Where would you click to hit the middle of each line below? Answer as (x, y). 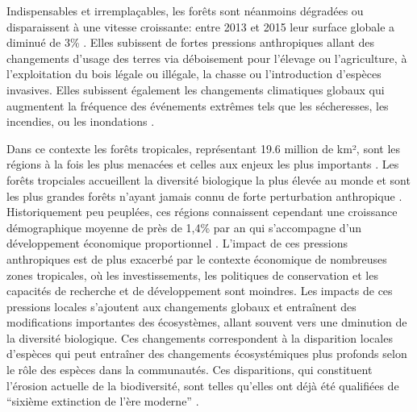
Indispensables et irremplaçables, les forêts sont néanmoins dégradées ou (185, 10)
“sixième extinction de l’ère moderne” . (103, 401)
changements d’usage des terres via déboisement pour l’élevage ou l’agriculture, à (207, 58)
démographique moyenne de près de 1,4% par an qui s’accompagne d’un (184, 227)
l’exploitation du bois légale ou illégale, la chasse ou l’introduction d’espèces (194, 74)
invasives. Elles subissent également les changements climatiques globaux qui (196, 89)
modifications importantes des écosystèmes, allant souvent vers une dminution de (207, 322)
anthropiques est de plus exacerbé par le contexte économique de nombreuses (197, 258)
